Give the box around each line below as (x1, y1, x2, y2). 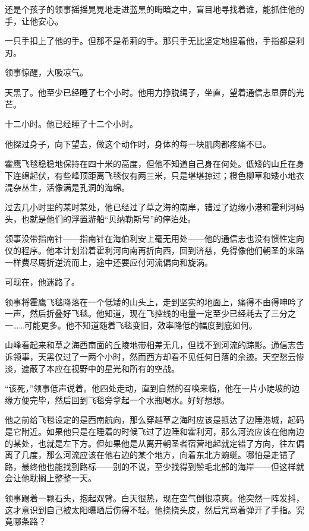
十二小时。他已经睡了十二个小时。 (5, 118, 138, 130)
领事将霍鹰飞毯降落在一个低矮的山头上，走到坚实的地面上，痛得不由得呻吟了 (5, 295, 304, 308)
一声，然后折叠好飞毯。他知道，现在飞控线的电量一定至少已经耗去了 (5, 307, 271, 320)
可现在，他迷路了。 (5, 276, 80, 288)
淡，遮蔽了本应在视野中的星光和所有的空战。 (5, 362, 179, 374)
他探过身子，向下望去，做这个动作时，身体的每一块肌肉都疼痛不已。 (5, 137, 271, 150)
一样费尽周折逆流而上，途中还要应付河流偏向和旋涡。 (5, 255, 213, 268)
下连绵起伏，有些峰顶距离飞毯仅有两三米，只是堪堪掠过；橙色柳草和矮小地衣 (5, 169, 304, 181)
